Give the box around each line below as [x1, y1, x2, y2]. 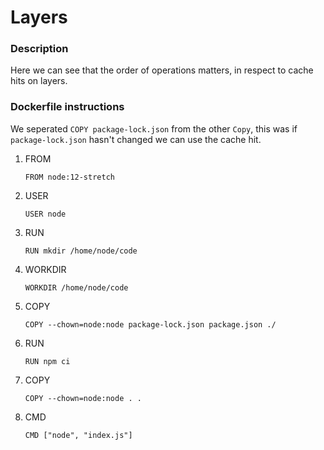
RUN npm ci [24, 356, 71, 366]
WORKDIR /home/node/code [24, 282, 129, 293]
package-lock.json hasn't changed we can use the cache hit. [10, 133, 262, 145]
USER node [24, 209, 67, 219]
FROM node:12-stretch [24, 172, 115, 182]
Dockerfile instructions [10, 100, 125, 114]
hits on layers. [10, 75, 68, 87]
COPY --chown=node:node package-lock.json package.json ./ [24, 319, 277, 330]
